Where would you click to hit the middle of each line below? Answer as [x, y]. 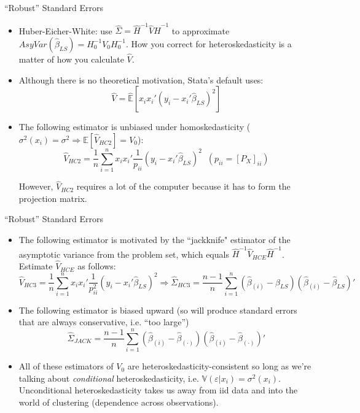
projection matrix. [53, 198]
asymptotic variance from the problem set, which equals [124, 254]
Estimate [36, 266]
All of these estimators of [66, 366]
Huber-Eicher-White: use [65, 30]
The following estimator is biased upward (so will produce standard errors [158, 310]
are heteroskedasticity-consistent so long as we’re [219, 366]
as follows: [97, 266]
